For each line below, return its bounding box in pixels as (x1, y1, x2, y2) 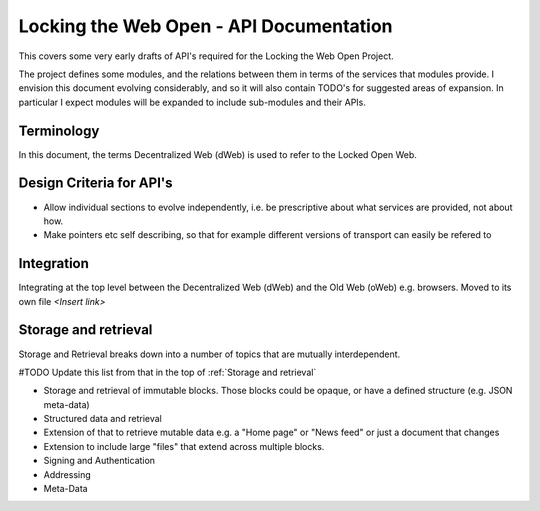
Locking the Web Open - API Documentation (18, 15, 394, 37)
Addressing (43, 468, 92, 480)
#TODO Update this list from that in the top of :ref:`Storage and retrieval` (18, 366, 317, 378)
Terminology (18, 122, 100, 139)
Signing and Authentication (43, 455, 155, 467)
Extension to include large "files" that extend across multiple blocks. (43, 440, 325, 452)
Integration (18, 255, 90, 272)
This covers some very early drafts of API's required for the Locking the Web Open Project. (18, 50, 394, 62)
